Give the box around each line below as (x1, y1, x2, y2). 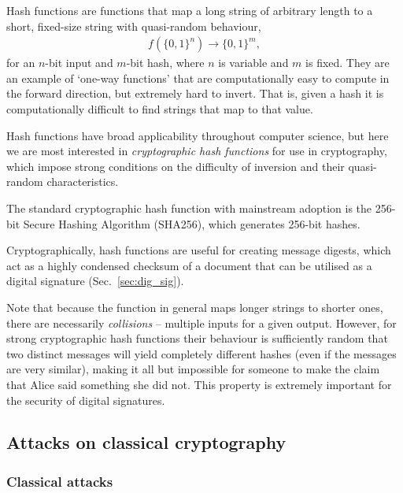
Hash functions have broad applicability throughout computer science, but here (6, 127, 389, 143)
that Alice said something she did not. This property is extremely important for (6, 376, 392, 392)
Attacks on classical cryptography (6, 430, 287, 454)
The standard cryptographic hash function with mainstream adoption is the (6, 199, 372, 216)
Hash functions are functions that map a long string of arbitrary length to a (6, 2, 373, 18)
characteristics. (46, 173, 119, 190)
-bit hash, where (126, 54, 205, 71)
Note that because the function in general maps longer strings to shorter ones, (6, 298, 383, 315)
